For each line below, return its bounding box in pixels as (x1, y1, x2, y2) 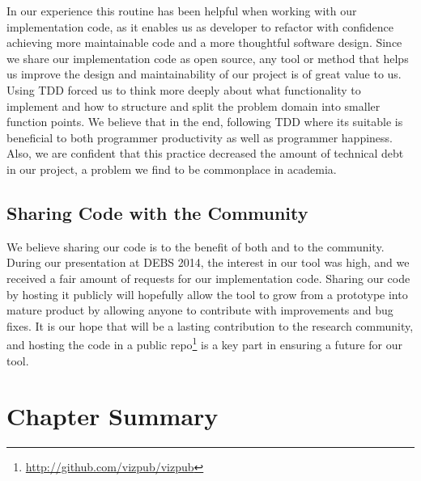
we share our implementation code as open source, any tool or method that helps (6, 49, 409, 66)
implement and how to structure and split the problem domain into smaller (6, 97, 381, 114)
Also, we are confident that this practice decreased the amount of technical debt (6, 145, 404, 162)
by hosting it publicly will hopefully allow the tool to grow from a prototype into (6, 285, 408, 302)
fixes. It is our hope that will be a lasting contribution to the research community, (6, 317, 414, 334)
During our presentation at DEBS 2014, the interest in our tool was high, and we (6, 254, 410, 271)
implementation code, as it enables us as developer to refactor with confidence (6, 18, 393, 35)
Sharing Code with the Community (6, 200, 308, 225)
